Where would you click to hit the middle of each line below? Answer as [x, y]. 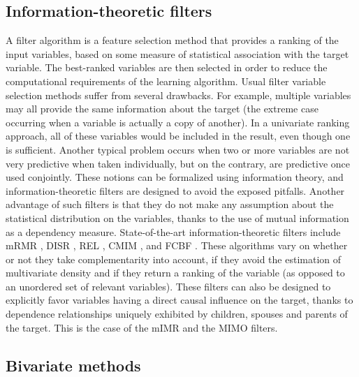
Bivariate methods [73, 365]
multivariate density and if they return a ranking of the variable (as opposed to [175, 273]
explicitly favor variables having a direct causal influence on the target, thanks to [179, 300]
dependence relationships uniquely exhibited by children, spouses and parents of [177, 314]
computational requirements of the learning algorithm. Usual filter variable [166, 81]
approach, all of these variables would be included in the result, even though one [178, 136]
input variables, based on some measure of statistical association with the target [177, 53]
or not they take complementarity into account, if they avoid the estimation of [174, 259]
